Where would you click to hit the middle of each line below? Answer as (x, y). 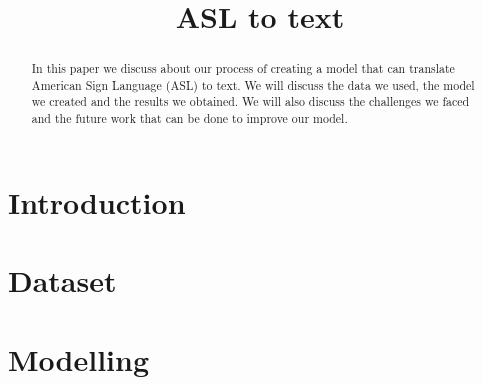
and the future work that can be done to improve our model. (189, 118)
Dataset (62, 280)
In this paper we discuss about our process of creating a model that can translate (243, 68)
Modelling (79, 358)
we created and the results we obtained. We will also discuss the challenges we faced (250, 101)
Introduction (97, 201)
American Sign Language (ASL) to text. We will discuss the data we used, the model (253, 84)
